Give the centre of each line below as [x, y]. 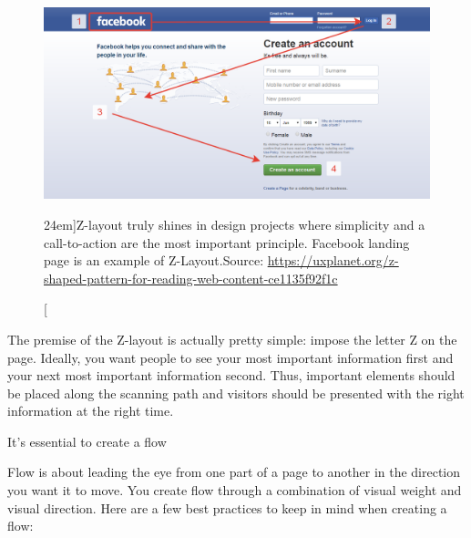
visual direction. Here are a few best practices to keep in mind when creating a [227, 507]
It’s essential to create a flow [87, 441]
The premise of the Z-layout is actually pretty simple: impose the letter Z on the [232, 339]
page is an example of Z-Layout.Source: [154, 260]
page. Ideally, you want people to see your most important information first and [230, 357]
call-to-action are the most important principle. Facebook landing [227, 242]
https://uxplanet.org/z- [333, 260]
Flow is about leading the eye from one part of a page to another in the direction [234, 472]
